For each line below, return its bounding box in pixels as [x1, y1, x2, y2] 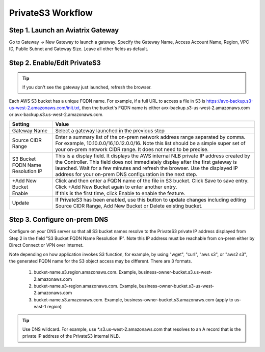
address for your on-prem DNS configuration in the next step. [55, 171, 198, 177]
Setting [12, 120, 29, 127]
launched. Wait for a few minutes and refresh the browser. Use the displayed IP [55, 165, 238, 172]
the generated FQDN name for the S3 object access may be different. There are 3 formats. [9, 258, 192, 264]
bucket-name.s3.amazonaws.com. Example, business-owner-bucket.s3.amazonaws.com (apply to [33, 296, 234, 302]
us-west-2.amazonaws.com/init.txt [9, 105, 80, 111]
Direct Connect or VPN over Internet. [9, 242, 83, 248]
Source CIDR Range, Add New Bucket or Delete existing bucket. [55, 202, 203, 209]
